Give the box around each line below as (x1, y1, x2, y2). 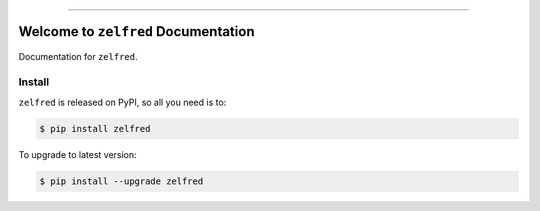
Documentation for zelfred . (18, 50, 138, 62)
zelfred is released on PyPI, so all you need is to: (18, 96, 227, 108)
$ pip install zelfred (39, 123, 151, 134)
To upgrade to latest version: (18, 148, 137, 160)
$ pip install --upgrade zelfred (39, 175, 204, 187)
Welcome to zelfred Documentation (18, 23, 255, 40)
